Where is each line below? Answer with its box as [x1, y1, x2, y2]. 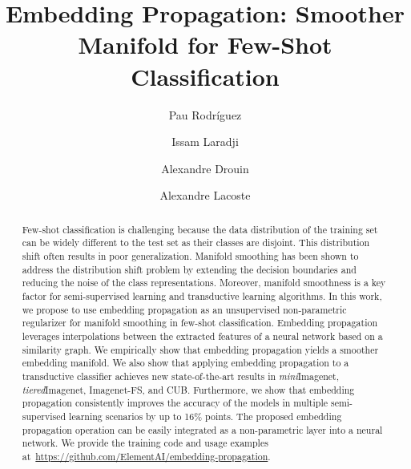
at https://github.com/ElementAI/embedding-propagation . [22, 449, 271, 463]
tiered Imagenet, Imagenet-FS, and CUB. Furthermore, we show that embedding [22, 382, 355, 396]
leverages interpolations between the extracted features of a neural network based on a [22, 329, 383, 342]
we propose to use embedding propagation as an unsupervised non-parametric [22, 302, 347, 316]
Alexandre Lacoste [159, 187, 251, 204]
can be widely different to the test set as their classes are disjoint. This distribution [22, 236, 370, 249]
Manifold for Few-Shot [78, 28, 332, 61]
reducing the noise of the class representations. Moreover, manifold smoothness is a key [22, 276, 386, 289]
